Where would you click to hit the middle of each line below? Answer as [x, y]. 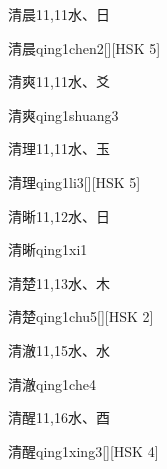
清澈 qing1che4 [52, 383]
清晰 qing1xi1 [48, 249]
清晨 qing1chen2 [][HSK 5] [84, 47]
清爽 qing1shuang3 [63, 114]
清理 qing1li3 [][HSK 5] [74, 181]
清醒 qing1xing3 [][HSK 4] [83, 450]
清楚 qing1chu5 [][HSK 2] [81, 316]
